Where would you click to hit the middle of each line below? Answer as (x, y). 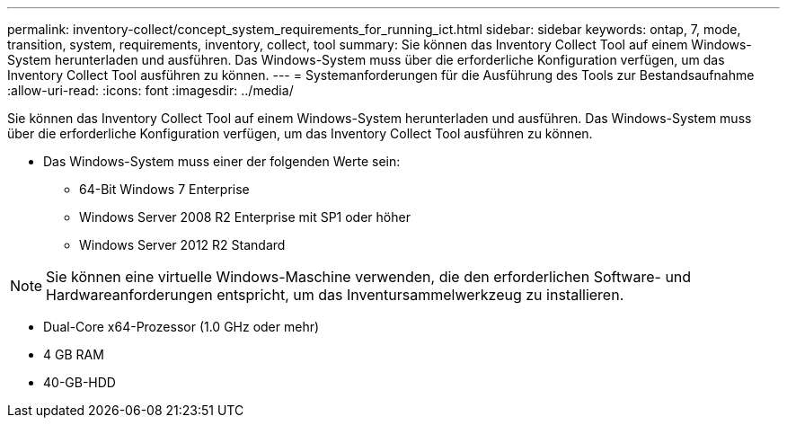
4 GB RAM (74, 354)
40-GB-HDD (80, 382)
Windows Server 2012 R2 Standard (182, 245)
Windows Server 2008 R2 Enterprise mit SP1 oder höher (245, 217)
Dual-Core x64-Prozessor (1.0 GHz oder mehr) (181, 327)
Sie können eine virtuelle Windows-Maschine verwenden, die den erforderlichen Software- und (369, 277)
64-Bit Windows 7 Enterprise (164, 189)
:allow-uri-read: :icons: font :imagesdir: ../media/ (150, 90)
